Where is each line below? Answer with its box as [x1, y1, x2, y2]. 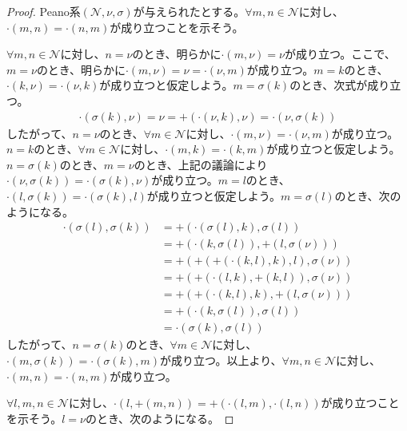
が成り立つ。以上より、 [160, 351, 282, 368]
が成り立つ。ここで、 [284, 45, 396, 62]
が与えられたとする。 [133, 3, 245, 19]
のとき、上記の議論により [134, 156, 268, 172]
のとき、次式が [289, 77, 368, 93]
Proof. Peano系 [6, 3, 81, 19]
